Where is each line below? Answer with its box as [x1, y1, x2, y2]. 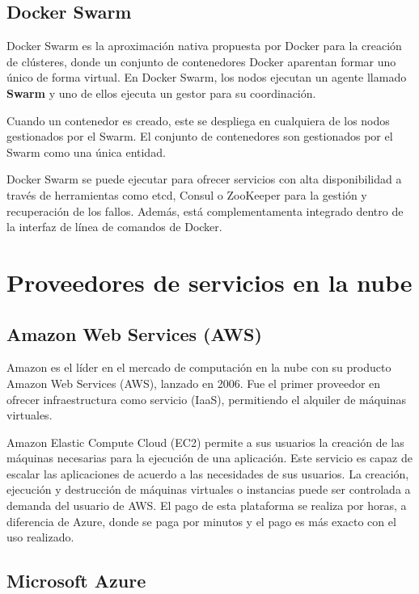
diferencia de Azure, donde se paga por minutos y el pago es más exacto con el [6, 512, 396, 529]
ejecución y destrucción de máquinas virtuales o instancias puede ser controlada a [6, 481, 411, 498]
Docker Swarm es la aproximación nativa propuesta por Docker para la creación [6, 37, 402, 54]
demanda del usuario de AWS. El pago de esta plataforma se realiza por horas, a [6, 497, 407, 514]
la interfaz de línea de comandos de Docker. [6, 218, 222, 235]
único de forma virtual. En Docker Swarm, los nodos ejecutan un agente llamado [6, 69, 407, 86]
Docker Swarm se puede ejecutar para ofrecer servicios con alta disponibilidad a [6, 171, 402, 187]
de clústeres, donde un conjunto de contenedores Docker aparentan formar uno [6, 53, 396, 70]
